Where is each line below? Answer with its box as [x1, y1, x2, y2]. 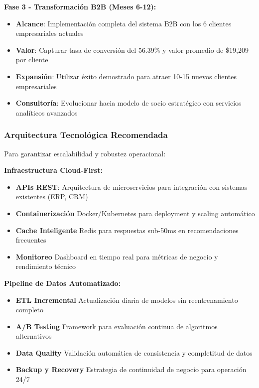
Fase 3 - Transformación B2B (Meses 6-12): [4, 1, 156, 11]
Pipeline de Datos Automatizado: [4, 277, 121, 288]
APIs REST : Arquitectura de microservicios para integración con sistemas [15, 181, 248, 192]
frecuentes [15, 235, 46, 245]
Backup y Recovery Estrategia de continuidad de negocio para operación [15, 364, 247, 375]
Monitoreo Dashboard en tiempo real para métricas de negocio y [15, 251, 218, 261]
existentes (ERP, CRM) [15, 191, 88, 202]
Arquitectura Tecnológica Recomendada [4, 129, 168, 141]
